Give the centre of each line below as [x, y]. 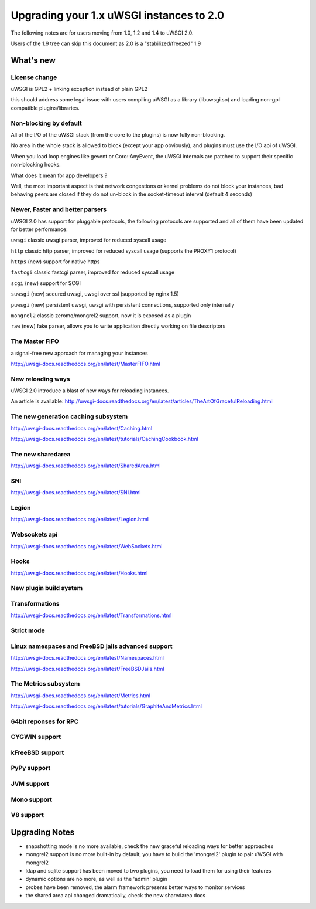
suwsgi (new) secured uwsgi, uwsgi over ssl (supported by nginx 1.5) [95, 294]
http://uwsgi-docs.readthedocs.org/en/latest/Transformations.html [91, 615]
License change [34, 77]
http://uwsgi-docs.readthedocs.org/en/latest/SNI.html [76, 493]
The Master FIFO [35, 341]
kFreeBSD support [37, 752]
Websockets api [34, 535]
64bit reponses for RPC [45, 721]
